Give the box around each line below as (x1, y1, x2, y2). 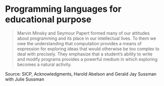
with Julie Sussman (5, 76, 45, 82)
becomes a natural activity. (17, 61, 72, 67)
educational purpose (5, 14, 92, 25)
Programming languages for (5, 3, 121, 15)
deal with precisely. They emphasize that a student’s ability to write (17, 51, 153, 57)
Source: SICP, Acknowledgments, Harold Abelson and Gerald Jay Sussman (5, 71, 157, 77)
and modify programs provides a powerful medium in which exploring (17, 56, 158, 62)
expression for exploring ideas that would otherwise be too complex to (17, 46, 160, 52)
